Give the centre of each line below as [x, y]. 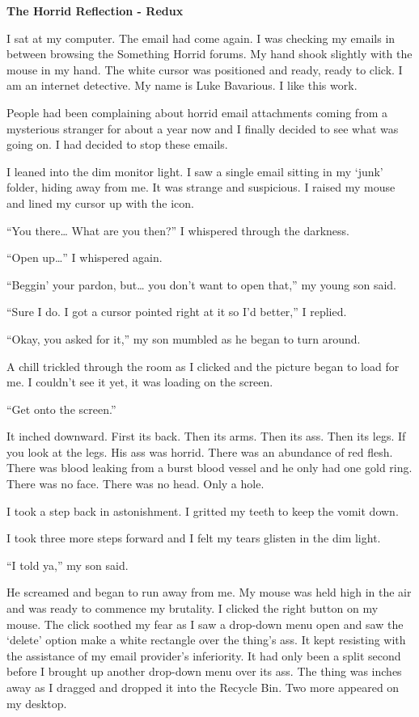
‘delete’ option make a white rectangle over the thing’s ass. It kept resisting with [206, 640]
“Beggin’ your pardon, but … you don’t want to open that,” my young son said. [201, 284]
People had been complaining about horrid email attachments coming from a [197, 112]
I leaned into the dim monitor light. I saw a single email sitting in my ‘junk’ [195, 171]
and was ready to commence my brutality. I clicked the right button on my [193, 608]
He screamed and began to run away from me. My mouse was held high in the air [209, 592]
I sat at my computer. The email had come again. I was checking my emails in [201, 38]
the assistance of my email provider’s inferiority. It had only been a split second [204, 655]
